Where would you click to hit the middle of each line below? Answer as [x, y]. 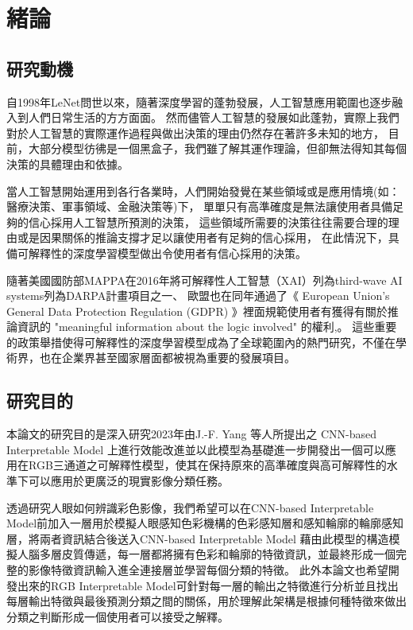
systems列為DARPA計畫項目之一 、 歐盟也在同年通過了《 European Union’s [198, 296]
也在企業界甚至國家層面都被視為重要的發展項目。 [167, 358]
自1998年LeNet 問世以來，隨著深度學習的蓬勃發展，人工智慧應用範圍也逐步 [199, 101]
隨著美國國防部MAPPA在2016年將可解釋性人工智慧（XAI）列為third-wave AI [205, 280]
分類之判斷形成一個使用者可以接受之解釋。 [118, 616]
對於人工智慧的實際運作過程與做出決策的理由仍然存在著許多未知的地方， [195, 132]
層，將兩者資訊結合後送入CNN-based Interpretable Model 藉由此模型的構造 [198, 538]
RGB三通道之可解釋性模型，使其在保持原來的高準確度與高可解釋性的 [207, 465]
